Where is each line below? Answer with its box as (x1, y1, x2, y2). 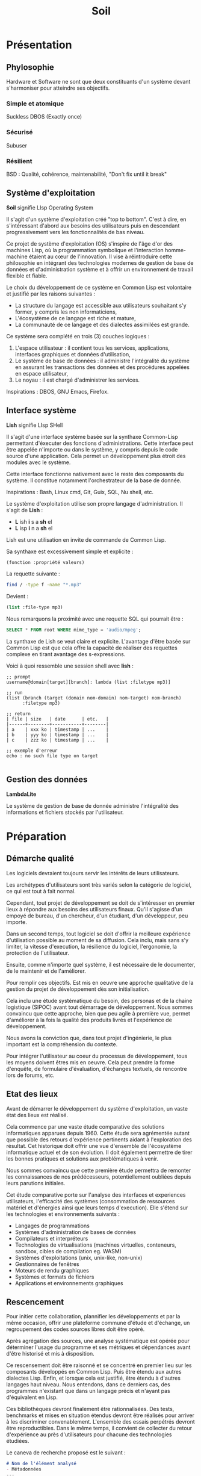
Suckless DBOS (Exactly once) (6, 113, 82, 120)
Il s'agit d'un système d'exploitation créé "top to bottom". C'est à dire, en (6, 216, 187, 223)
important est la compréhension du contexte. (6, 1040, 118, 1048)
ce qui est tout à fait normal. (6, 887, 76, 895)
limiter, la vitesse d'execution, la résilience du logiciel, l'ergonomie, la (6, 943, 178, 950)
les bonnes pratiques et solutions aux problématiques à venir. (6, 1155, 158, 1162)
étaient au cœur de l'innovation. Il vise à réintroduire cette (29, 253, 173, 260)
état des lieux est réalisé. (6, 1111, 68, 1118)
